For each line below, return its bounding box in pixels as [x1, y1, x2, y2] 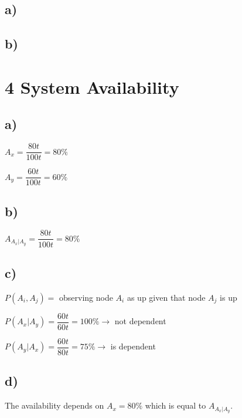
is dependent [110, 340, 156, 352]
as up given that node [127, 291, 206, 303]
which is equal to [145, 399, 206, 412]
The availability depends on [5, 399, 104, 412]
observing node [59, 291, 113, 303]
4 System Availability [5, 74, 179, 98]
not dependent [114, 315, 166, 327]
